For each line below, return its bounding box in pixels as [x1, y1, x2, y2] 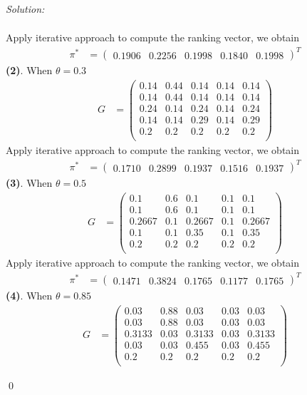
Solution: [6, 1, 45, 16]
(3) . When [6, 175, 53, 190]
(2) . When [6, 63, 53, 78]
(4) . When [6, 288, 53, 303]
